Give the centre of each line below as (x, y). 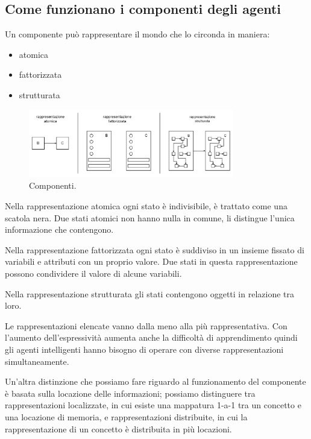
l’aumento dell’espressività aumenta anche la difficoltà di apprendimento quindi (151, 337)
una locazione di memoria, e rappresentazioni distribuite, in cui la (126, 416)
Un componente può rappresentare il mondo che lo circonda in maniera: (137, 34)
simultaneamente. (37, 361)
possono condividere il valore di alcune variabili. (93, 273)
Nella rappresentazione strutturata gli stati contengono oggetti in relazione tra (149, 293)
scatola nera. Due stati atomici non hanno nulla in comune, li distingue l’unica (150, 217)
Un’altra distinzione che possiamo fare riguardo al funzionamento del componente (155, 381)
